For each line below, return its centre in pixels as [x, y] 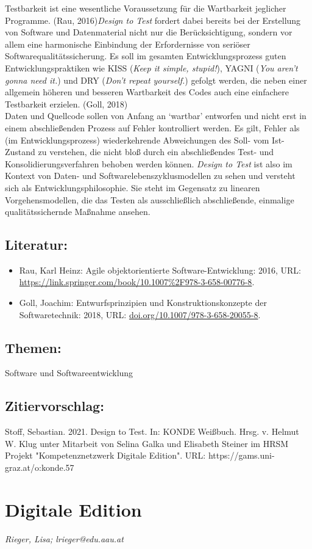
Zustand [20, 152]
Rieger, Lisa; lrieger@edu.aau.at [64, 538]
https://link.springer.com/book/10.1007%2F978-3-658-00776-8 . [137, 282]
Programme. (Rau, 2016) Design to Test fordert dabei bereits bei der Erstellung [153, 20]
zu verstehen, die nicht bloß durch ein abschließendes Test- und [156, 152]
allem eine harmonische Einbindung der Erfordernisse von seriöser [128, 44]
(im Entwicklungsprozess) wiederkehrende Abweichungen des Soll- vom [137, 140]
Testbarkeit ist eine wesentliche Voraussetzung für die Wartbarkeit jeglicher [146, 8]
